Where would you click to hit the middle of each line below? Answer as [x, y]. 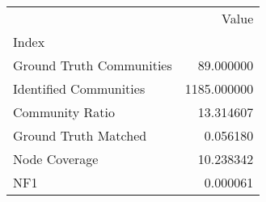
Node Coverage [56, 159]
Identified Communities [79, 88]
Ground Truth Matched [80, 135]
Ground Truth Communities [93, 65]
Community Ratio [64, 112]
